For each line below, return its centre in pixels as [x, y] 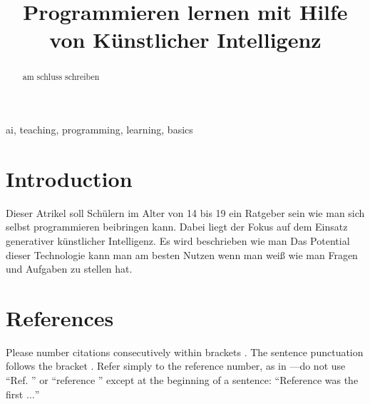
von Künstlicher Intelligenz [185, 40]
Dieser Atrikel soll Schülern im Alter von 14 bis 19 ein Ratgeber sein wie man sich [185, 212]
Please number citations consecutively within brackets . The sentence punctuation [185, 352]
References [60, 317]
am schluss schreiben [61, 77]
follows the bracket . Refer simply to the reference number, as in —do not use [176, 366]
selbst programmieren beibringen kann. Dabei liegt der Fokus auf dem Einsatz [177, 227]
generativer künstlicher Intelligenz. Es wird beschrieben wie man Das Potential [178, 240]
